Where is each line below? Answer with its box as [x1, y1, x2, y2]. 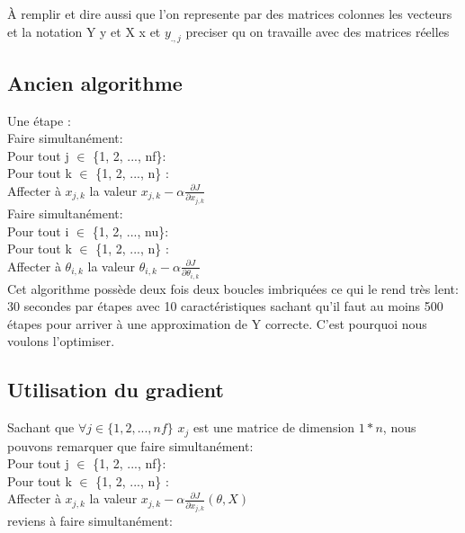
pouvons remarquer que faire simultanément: [7, 436, 254, 455]
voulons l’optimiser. [7, 332, 115, 351]
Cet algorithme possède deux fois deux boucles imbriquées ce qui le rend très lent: [7, 279, 459, 298]
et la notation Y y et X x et [7, 22, 161, 40]
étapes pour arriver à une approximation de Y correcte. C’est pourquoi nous [7, 314, 427, 333]
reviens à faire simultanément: [7, 511, 173, 530]
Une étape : [7, 111, 71, 129]
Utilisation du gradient [7, 376, 224, 404]
